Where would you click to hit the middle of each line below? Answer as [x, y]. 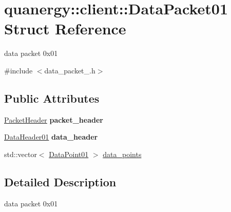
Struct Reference [65, 28]
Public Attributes [52, 98]
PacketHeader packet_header [54, 119]
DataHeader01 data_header [51, 137]
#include [18, 70]
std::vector [21, 154]
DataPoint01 [69, 154]
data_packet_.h [70, 70]
